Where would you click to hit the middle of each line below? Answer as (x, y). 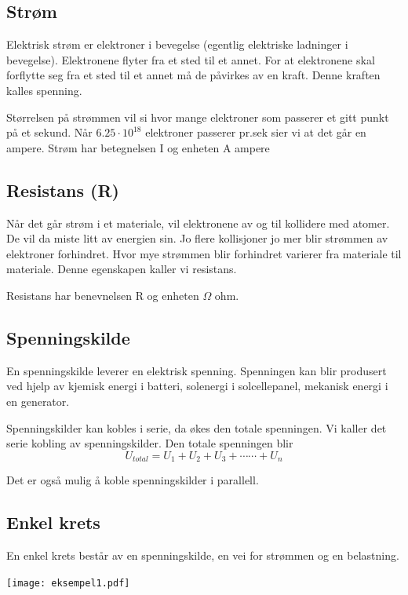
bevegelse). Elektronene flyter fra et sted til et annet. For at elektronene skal (191, 59)
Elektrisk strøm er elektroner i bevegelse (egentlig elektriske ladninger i (177, 44)
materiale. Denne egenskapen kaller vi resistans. (122, 269)
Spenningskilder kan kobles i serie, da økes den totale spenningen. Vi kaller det (197, 427)
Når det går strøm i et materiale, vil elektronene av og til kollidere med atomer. (198, 223)
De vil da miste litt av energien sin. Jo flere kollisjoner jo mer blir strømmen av (197, 238)
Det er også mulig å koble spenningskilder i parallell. (133, 480)
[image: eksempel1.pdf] (68, 583)
